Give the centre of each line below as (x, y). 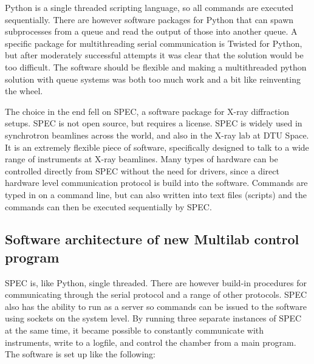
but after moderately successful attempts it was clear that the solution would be (154, 55)
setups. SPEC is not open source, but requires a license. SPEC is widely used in (154, 123)
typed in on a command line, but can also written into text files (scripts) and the (156, 194)
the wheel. (24, 91)
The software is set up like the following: (80, 354)
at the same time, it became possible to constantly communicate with (135, 330)
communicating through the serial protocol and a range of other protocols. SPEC (156, 294)
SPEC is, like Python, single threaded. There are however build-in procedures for (156, 282)
